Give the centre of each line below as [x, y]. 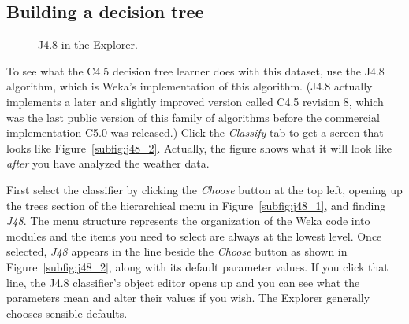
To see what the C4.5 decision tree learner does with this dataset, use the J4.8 [195, 70]
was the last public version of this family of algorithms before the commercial [193, 117]
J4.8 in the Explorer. [88, 44]
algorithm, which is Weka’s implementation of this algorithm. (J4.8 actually [190, 86]
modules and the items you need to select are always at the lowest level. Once [194, 236]
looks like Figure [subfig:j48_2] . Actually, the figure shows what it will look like [199, 147]
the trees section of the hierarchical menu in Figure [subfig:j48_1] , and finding [196, 205]
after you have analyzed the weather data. [108, 163]
